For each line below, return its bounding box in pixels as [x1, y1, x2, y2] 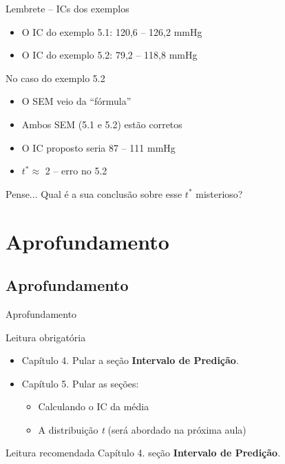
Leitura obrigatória [6, 330, 86, 344]
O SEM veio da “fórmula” [21, 94, 131, 108]
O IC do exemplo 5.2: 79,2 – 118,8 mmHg [21, 48, 198, 62]
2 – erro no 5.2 [45, 163, 107, 178]
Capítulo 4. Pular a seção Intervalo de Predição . [21, 353, 239, 367]
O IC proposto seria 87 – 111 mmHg [21, 140, 176, 154]
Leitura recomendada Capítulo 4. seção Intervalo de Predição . [6, 445, 281, 460]
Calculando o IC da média [38, 399, 149, 414]
